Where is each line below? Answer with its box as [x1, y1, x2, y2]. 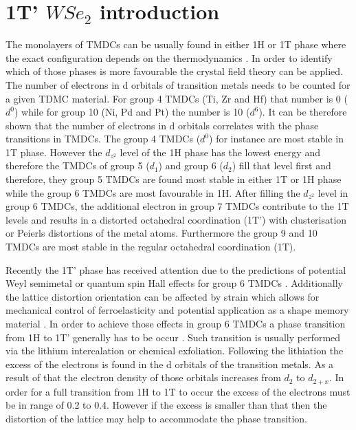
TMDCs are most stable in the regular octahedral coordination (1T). [5, 239, 296, 254]
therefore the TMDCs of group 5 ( [5, 158, 150, 173]
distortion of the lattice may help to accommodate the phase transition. [5, 411, 307, 426]
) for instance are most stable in [209, 131, 344, 146]
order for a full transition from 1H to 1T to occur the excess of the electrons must [5, 384, 351, 398]
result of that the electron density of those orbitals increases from [5, 370, 281, 385]
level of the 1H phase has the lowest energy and [120, 144, 320, 159]
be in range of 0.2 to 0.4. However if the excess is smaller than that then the [5, 398, 327, 412]
